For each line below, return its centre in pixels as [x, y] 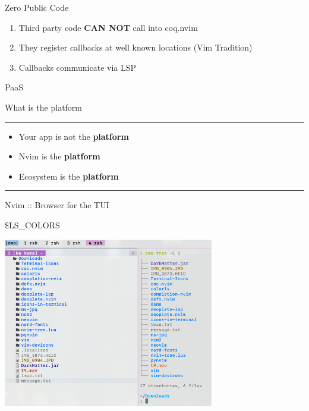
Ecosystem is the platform [69, 176]
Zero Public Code [37, 7]
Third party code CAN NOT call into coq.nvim [108, 27]
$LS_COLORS [32, 225]
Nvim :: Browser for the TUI [57, 205]
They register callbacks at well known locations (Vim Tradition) [135, 47]
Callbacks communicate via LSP [78, 67]
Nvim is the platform [59, 156]
